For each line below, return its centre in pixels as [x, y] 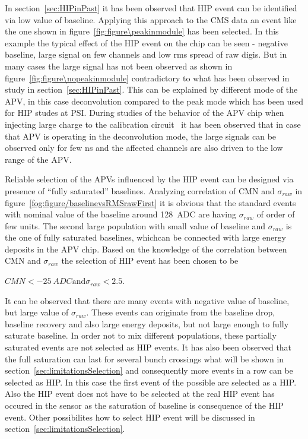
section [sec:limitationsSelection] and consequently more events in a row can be [149, 370]
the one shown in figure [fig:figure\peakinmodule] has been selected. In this [142, 31]
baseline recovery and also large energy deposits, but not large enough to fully [147, 323]
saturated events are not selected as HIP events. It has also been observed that [148, 347]
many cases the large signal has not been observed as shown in [119, 66]
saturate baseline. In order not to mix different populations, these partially [141, 335]
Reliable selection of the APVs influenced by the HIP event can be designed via [149, 179]
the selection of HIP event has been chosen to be [150, 260]
